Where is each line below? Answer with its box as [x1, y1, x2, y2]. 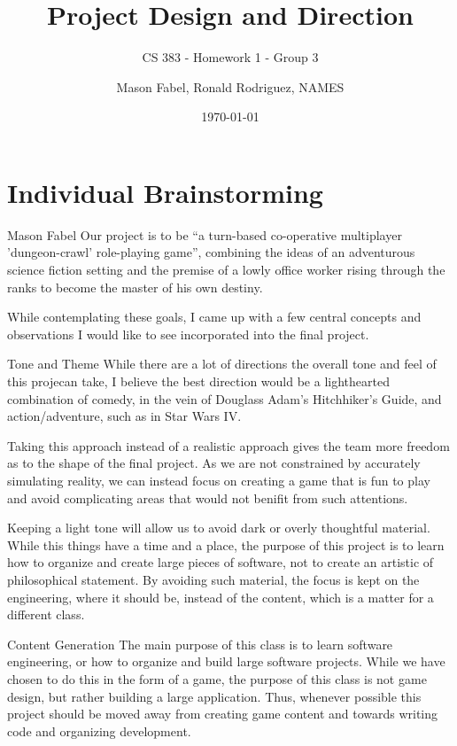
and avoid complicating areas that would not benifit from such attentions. [7, 488, 408, 507]
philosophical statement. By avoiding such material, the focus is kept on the [7, 570, 420, 588]
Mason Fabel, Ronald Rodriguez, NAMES [116, 77, 345, 96]
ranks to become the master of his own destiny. [7, 277, 263, 296]
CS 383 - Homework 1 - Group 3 [142, 48, 319, 66]
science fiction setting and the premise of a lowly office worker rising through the [7, 260, 445, 279]
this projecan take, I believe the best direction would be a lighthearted [7, 372, 390, 390]
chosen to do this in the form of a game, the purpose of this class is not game [7, 669, 427, 688]
